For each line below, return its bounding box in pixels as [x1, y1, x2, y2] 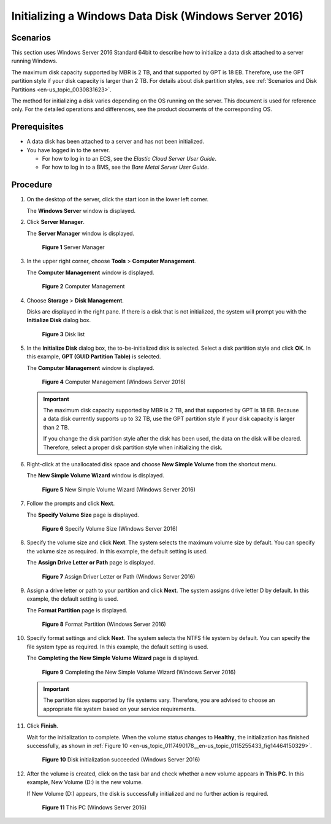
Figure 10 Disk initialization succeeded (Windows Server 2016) [42, 756, 200, 763]
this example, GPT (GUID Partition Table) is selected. [26, 353, 161, 360]
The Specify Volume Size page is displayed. [26, 511, 139, 518]
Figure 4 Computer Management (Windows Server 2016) [42, 378, 186, 386]
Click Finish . [26, 722, 58, 730]
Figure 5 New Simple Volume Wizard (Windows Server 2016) [42, 485, 196, 493]
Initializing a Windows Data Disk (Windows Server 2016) [11, 9, 303, 23]
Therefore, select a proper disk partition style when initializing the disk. [43, 444, 223, 451]
